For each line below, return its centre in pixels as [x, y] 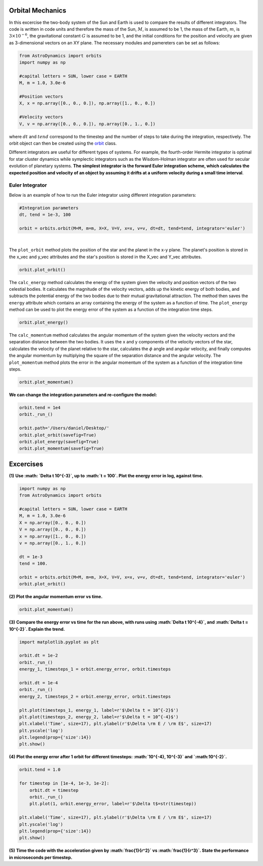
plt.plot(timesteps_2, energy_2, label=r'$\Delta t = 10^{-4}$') [99, 717]
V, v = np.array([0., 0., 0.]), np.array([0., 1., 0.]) [87, 124]
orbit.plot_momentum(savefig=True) [62, 449]
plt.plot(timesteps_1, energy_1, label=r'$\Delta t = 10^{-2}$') [99, 710]
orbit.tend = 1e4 [40, 407]
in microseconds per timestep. [41, 857]
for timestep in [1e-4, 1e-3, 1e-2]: [64, 783]
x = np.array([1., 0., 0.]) [53, 536]
